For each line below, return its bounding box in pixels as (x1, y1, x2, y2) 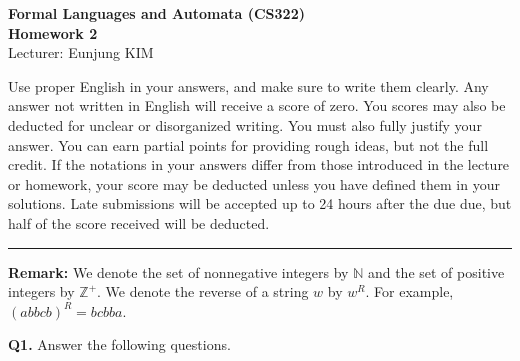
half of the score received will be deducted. (8, 212, 270, 233)
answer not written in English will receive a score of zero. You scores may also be (8, 95, 506, 116)
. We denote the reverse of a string (97, 281, 309, 302)
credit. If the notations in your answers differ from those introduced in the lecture (8, 154, 510, 175)
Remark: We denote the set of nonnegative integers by (8, 261, 349, 282)
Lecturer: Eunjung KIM (8, 42, 154, 63)
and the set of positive (367, 261, 505, 282)
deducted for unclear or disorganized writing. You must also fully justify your (8, 114, 482, 135)
